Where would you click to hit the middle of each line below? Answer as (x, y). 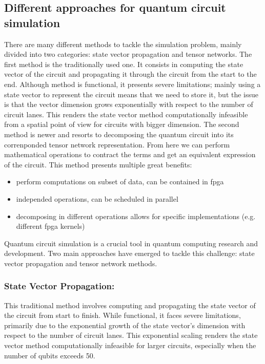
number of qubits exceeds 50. (50, 355)
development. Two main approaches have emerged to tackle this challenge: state (129, 253)
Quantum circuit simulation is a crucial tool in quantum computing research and (131, 243)
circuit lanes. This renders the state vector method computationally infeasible (126, 114)
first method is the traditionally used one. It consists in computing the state (124, 64)
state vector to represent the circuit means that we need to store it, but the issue (131, 94)
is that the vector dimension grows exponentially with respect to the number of (129, 104)
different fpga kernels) (50, 226)
